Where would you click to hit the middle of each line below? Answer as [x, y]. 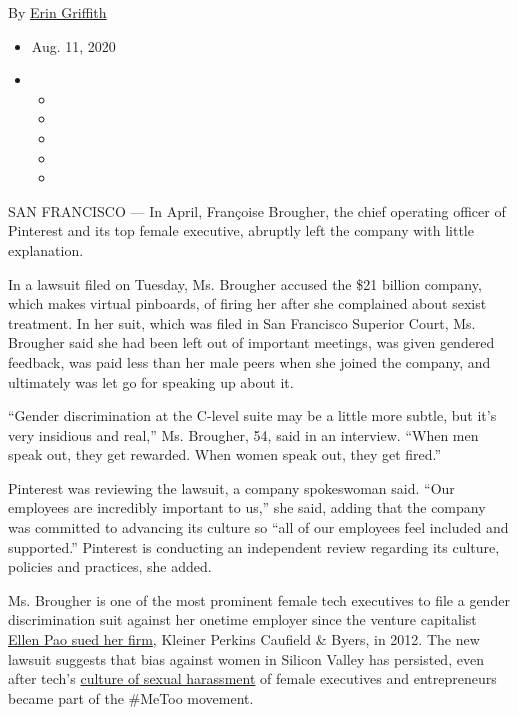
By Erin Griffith [57, 12]
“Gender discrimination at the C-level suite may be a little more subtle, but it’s [252, 415]
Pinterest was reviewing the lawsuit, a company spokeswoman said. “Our [231, 487]
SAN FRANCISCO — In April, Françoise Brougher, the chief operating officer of [257, 210]
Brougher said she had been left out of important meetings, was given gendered [251, 342]
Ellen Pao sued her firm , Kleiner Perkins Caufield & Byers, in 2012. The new [244, 639]
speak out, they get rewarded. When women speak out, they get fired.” [225, 454]
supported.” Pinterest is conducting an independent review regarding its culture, [254, 546]
